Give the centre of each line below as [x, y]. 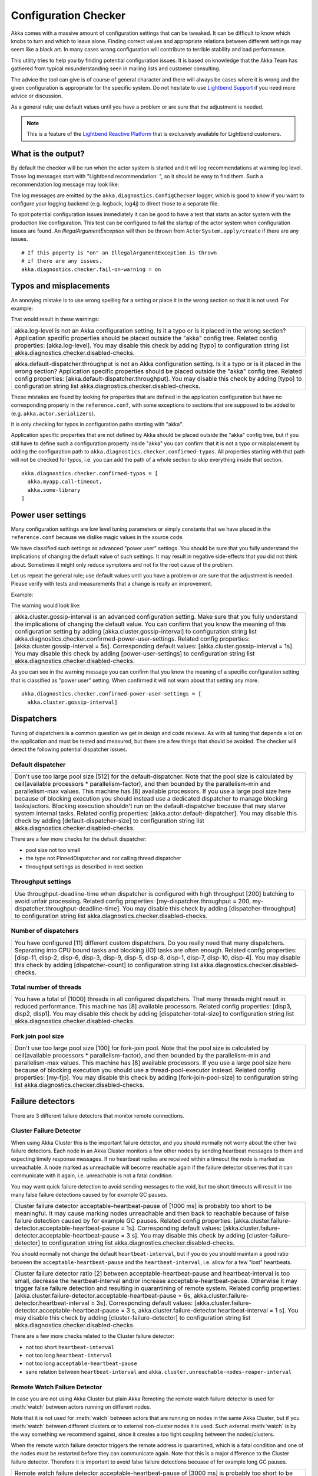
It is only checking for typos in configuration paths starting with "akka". [97, 424]
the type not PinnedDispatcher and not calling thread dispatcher [104, 858]
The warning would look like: [46, 606]
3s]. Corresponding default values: [145, 1303]
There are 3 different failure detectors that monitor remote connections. [98, 1115]
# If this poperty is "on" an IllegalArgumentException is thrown [119, 253]
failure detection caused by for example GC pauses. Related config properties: [123, 1221]
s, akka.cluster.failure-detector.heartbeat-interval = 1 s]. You [215, 1311]
